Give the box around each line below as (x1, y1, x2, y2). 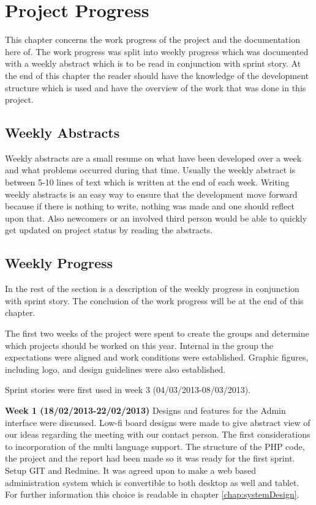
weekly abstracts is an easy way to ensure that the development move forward (5, 187, 298, 200)
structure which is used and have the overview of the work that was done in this (5, 81, 306, 94)
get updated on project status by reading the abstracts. (5, 223, 213, 236)
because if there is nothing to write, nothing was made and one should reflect (5, 200, 295, 212)
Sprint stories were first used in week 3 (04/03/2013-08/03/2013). (5, 383, 250, 396)
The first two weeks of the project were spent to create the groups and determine (5, 327, 309, 340)
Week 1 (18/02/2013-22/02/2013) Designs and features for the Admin (5, 404, 286, 416)
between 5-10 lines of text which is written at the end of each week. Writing (5, 176, 290, 189)
